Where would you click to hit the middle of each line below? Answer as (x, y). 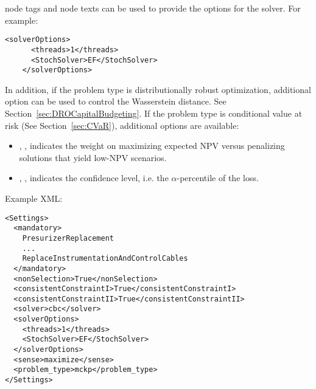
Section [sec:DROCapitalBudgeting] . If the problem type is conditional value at (154, 113)
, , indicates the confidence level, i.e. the (94, 178)
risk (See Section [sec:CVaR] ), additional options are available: (122, 125)
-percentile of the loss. (218, 178)
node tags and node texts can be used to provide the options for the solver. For (153, 8)
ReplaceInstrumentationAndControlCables (105, 259)
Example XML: (34, 198)
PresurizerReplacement (68, 238)
